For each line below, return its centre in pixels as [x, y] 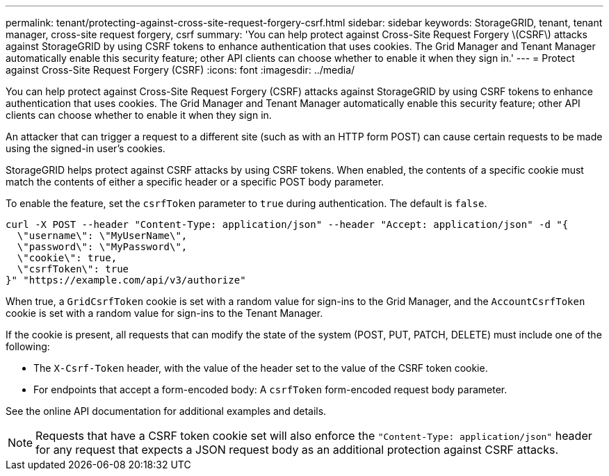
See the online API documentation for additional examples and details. [166, 411]
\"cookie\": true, [67, 258]
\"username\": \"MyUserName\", [102, 236]
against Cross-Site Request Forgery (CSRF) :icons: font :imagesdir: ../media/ [180, 70]
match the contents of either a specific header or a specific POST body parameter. [195, 182]
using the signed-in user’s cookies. [86, 148]
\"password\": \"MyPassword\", [102, 247]
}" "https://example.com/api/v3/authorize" [126, 280]
